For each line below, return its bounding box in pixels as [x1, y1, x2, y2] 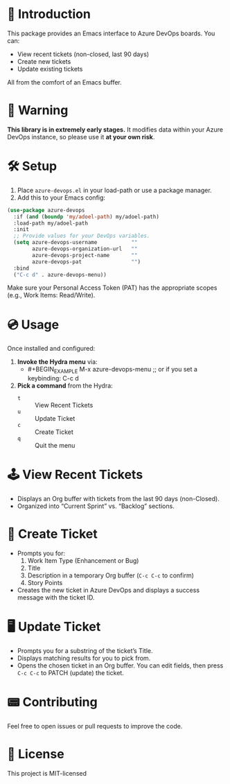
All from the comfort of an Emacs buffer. [7, 78, 123, 86]
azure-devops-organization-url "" [32, 245, 138, 252]
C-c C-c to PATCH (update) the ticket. [17, 668, 125, 677]
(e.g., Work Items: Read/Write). [7, 291, 96, 299]
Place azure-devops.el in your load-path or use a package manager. [17, 186, 213, 194]
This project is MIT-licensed [7, 769, 87, 777]
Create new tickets [17, 57, 71, 65]
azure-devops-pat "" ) [32, 258, 141, 265]
